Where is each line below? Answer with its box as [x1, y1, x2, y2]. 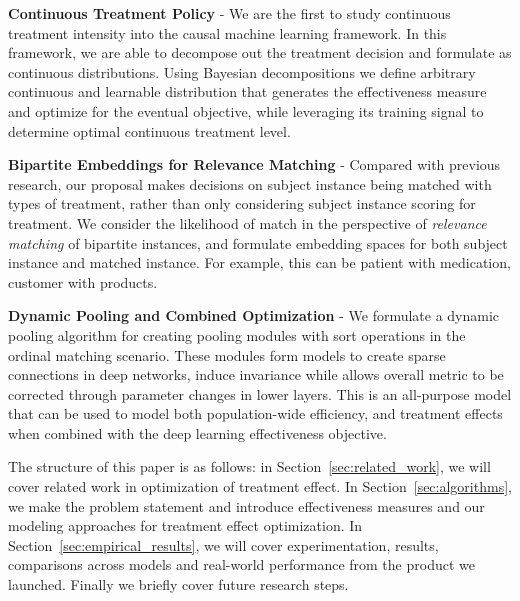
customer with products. [8, 271, 158, 292]
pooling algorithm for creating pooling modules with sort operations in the [8, 324, 466, 345]
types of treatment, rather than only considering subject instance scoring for [8, 193, 476, 214]
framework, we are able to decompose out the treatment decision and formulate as [8, 42, 512, 63]
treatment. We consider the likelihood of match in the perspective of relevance [8, 212, 487, 233]
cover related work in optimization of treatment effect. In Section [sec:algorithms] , [8, 476, 512, 497]
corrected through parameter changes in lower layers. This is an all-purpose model [8, 383, 512, 404]
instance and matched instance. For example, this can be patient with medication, [8, 252, 511, 273]
